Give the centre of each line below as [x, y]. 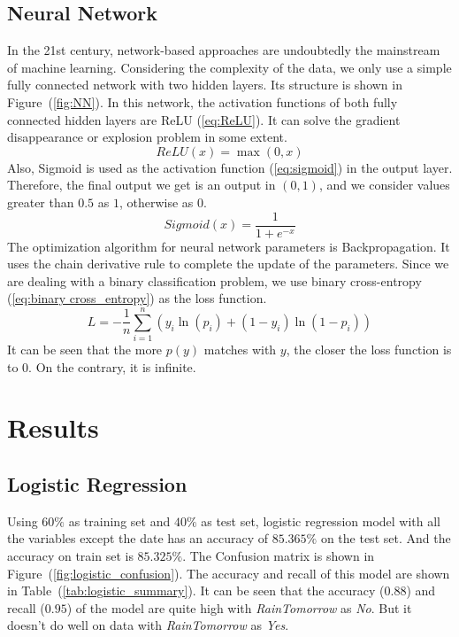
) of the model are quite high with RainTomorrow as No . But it [239, 607]
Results [53, 427]
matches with [240, 350]
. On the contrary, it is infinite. [112, 366]
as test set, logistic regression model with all [321, 520]
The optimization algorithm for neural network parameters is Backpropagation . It [229, 246]
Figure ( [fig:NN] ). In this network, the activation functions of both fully [203, 101]
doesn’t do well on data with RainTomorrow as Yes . [148, 625]
